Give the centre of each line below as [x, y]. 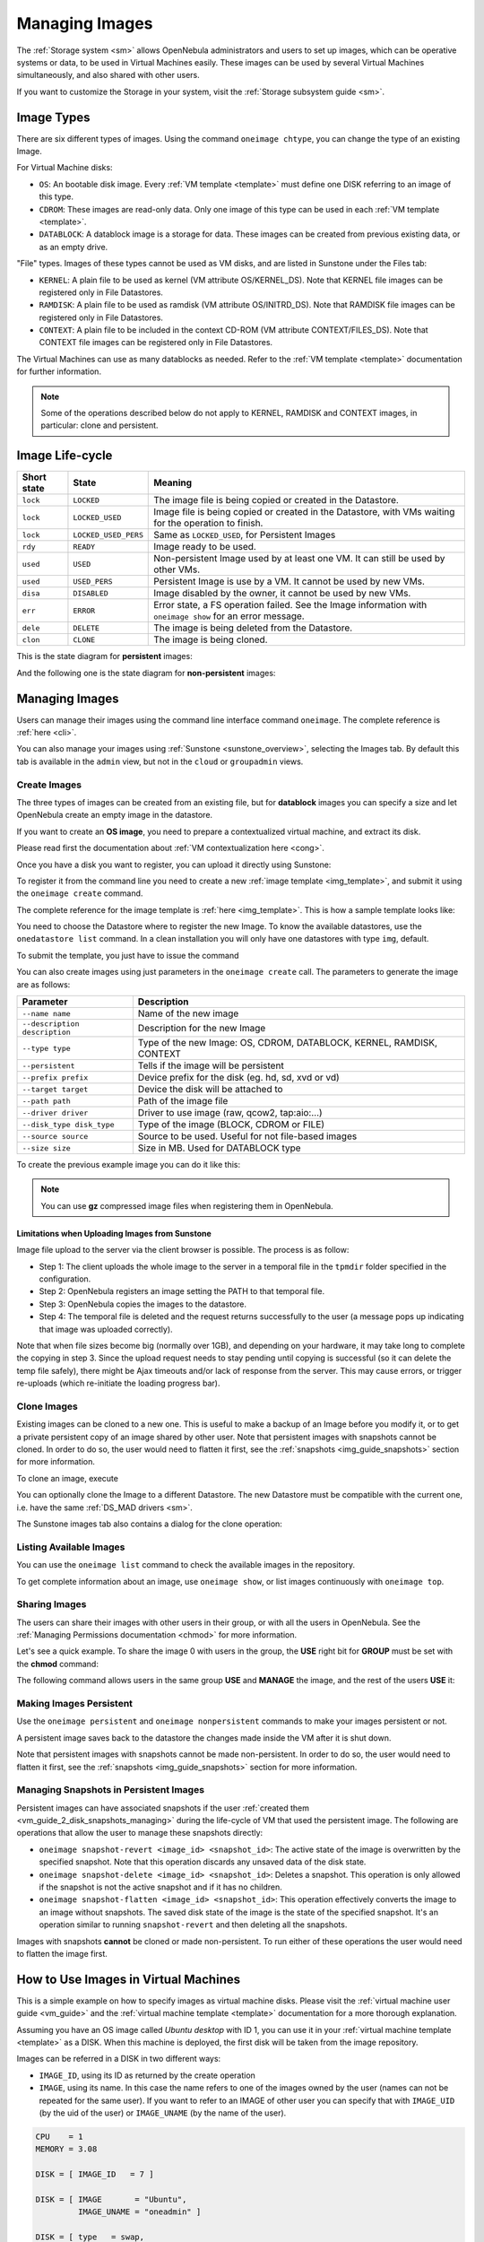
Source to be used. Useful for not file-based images [247, 1136]
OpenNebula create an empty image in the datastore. [115, 815]
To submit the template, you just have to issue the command [128, 955]
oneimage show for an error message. [229, 616]
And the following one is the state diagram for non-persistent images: [146, 673]
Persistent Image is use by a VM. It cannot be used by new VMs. [290, 581]
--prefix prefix [55, 1078]
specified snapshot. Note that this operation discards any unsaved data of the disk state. [203, 1862]
